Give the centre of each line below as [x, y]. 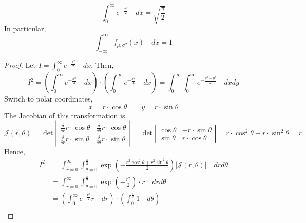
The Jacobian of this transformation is [65, 115]
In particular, [25, 28]
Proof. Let [20, 65]
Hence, [15, 151]
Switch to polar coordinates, [49, 99]
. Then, [102, 65]
